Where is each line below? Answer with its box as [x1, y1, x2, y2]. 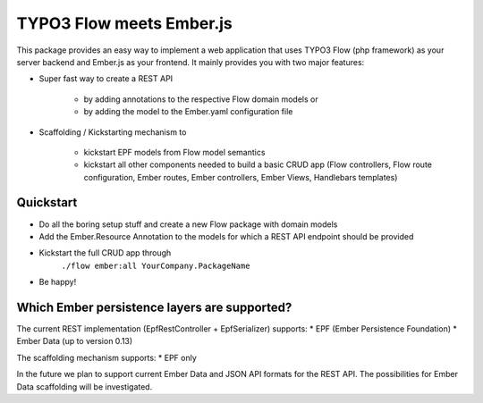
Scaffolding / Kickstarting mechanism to [38, 126, 187, 138]
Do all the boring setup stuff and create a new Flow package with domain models [38, 219, 338, 230]
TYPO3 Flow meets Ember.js [16, 13, 233, 33]
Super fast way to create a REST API [38, 73, 174, 84]
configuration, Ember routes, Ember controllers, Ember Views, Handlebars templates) [83, 172, 398, 182]
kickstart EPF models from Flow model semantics [83, 147, 266, 157]
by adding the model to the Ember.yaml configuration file [83, 106, 293, 117]
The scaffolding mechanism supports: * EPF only [16, 352, 197, 363]
